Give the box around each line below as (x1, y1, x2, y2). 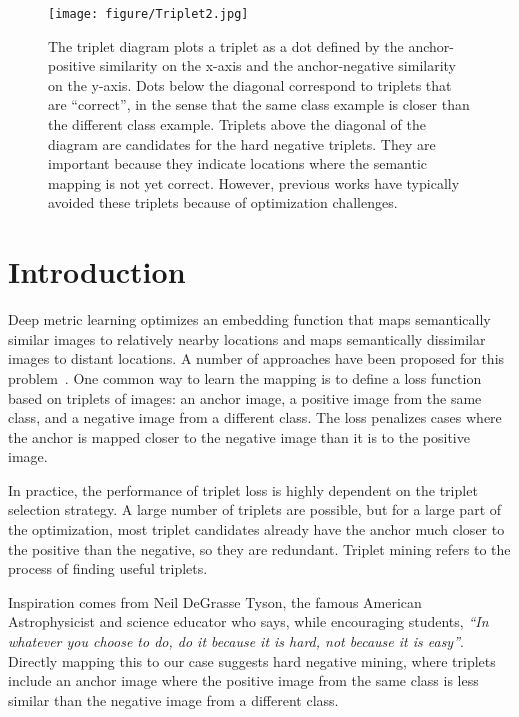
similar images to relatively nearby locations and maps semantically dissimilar (8, 328, 486, 349)
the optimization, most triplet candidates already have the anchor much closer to (8, 519, 505, 540)
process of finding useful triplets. (8, 558, 208, 579)
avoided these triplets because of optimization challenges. (48, 192, 398, 213)
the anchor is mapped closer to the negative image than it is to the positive (8, 426, 470, 447)
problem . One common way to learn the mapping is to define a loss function (8, 367, 482, 388)
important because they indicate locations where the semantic (48, 153, 428, 174)
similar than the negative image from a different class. (8, 689, 339, 710)
